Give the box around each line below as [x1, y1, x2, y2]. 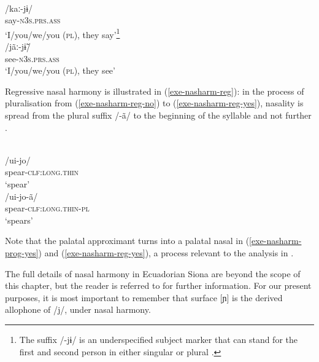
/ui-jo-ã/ [5, 189, 38, 202]
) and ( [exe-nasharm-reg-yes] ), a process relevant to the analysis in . [38, 246, 294, 259]
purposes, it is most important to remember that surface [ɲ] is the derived [5, 291, 283, 304]
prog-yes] [5, 246, 39, 259]
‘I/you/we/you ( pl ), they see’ [5, 64, 115, 77]
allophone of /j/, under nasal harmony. [5, 303, 151, 316]
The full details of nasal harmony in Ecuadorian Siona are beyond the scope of [5, 267, 301, 280]
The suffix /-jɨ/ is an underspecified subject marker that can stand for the [19, 332, 298, 345]
